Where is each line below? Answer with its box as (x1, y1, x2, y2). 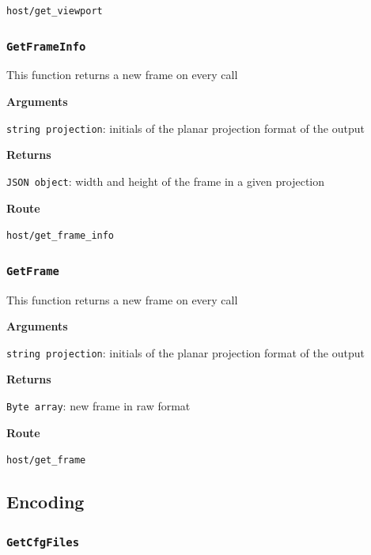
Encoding (6, 489, 85, 514)
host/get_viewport (6, 6, 103, 17)
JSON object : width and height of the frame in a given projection (6, 172, 325, 189)
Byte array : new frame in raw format (6, 398, 191, 413)
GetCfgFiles (6, 535, 80, 549)
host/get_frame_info (6, 230, 115, 242)
